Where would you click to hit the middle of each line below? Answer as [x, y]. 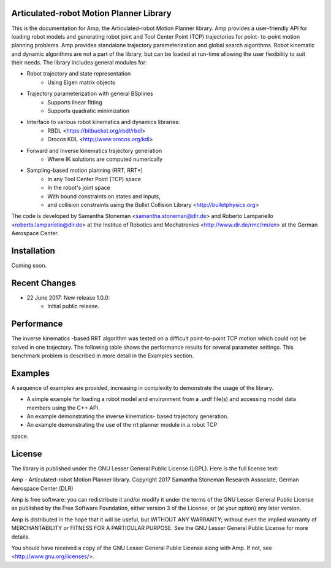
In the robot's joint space [79, 188]
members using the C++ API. [63, 408]
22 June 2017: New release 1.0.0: [68, 297]
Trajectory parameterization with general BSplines [90, 94]
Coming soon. [29, 266]
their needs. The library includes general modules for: [79, 63]
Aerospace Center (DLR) [42, 488]
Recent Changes [44, 283]
